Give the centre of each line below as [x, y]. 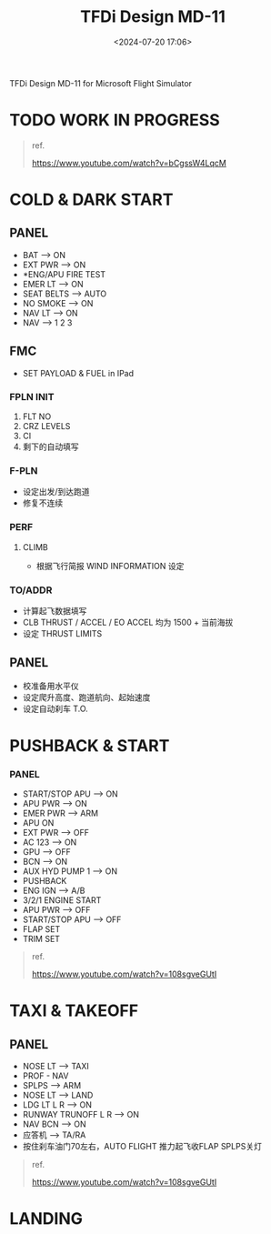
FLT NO [37, 416]
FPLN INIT [32, 396]
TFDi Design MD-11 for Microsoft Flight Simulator [101, 83]
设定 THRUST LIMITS [62, 633]
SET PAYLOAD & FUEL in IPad [78, 373]
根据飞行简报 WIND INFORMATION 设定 [110, 566]
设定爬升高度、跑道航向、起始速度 [86, 697]
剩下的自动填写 [50, 446]
